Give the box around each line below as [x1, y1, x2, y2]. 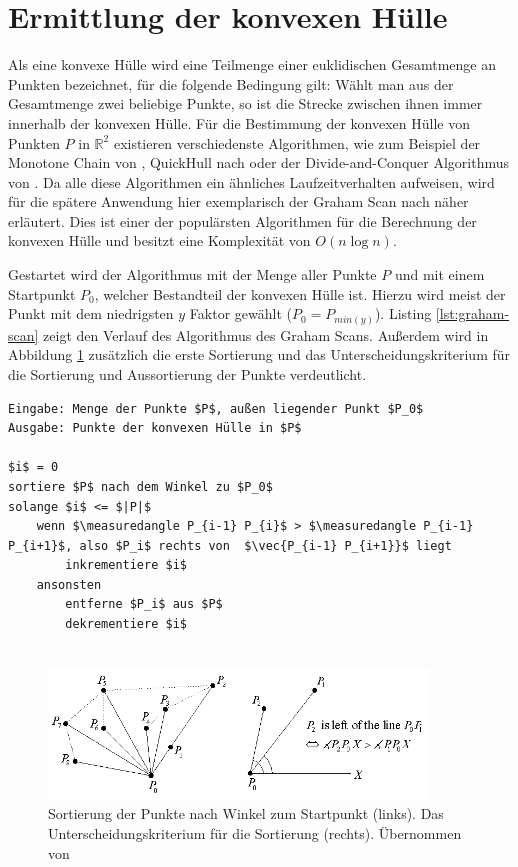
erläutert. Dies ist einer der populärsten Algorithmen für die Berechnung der [8, 210, 477, 231]
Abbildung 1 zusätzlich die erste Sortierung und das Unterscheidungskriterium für [8, 344, 511, 365]
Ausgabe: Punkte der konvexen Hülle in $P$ [8, 421, 302, 436]
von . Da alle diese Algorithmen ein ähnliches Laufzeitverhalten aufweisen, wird [8, 171, 495, 192]
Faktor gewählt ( [189, 303, 292, 324]
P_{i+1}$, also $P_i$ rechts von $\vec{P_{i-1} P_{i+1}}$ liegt [8, 538, 452, 553]
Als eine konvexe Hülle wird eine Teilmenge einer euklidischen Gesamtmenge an [8, 54, 497, 75]
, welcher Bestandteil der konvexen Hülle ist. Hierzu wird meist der [94, 283, 506, 304]
